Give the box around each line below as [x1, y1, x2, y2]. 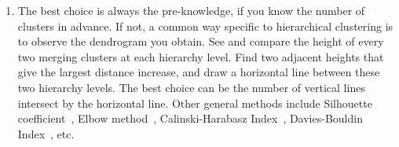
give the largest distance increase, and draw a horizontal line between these [17, 64, 380, 80]
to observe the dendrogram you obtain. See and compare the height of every [17, 33, 384, 50]
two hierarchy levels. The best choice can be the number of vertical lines [17, 79, 365, 95]
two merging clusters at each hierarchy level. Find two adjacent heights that [17, 48, 384, 64]
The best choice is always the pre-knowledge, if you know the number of [17, 2, 365, 18]
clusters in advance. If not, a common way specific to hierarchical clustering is [17, 17, 394, 34]
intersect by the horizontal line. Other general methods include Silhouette [17, 94, 372, 111]
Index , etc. [17, 125, 75, 141]
